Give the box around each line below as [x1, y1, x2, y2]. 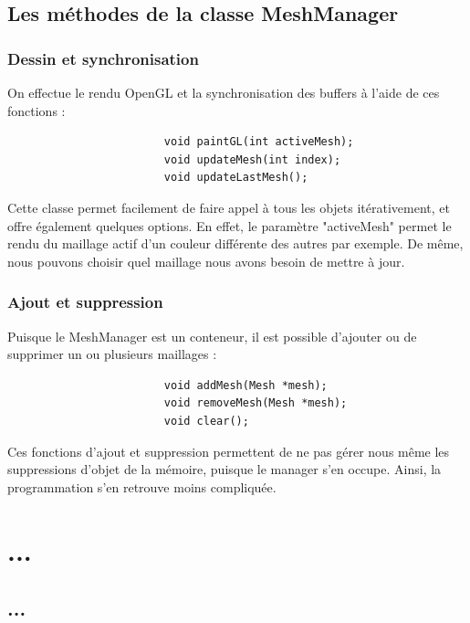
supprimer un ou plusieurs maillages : [7, 344, 217, 364]
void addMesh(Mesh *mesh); [163, 378, 328, 392]
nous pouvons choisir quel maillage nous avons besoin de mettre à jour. [7, 251, 405, 270]
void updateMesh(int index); [163, 153, 341, 166]
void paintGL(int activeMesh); [163, 135, 354, 149]
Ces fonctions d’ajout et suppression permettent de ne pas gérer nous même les [7, 441, 450, 460]
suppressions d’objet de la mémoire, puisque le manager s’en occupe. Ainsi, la [7, 459, 442, 479]
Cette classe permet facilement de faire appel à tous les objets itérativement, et [7, 197, 450, 216]
